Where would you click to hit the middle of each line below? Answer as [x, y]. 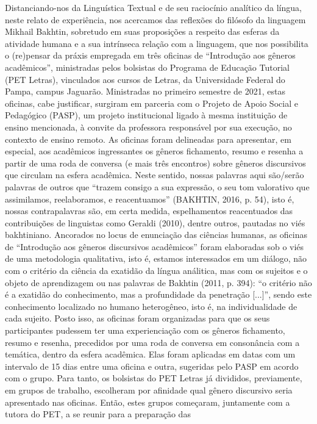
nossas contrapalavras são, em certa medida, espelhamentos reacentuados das [149, 211]
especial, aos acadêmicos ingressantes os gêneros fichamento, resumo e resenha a [154, 151]
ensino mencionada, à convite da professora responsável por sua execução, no [148, 127]
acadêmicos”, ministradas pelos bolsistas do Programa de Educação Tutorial [147, 67]
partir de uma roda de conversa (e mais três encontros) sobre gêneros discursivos [155, 163]
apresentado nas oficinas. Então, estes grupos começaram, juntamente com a [148, 402]
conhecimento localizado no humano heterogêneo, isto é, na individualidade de [151, 306]
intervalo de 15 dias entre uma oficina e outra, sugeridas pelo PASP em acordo [152, 366]
